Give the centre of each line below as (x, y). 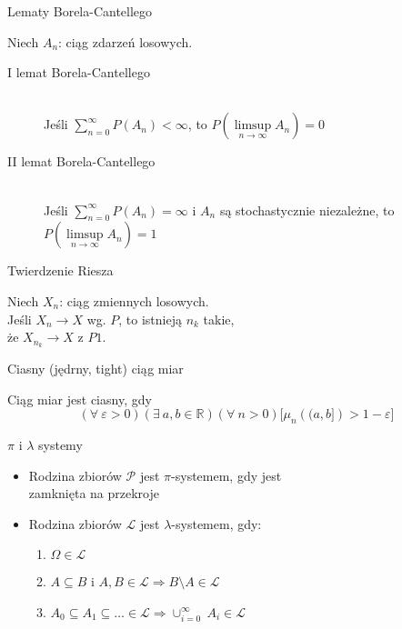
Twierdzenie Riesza (60, 270)
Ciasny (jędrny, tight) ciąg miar (95, 368)
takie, (219, 319)
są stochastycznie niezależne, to (307, 210)
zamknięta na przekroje (94, 493)
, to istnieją (150, 319)
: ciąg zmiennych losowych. (134, 300)
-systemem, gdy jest (226, 475)
